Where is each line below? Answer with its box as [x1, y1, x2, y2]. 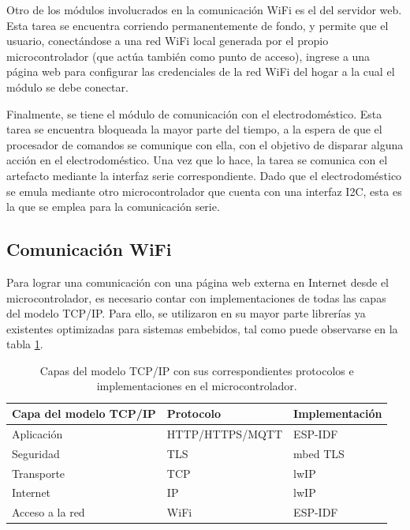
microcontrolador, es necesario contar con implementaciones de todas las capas [6, 289, 386, 306]
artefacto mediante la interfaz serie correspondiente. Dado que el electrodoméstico [6, 167, 402, 183]
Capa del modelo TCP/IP [12, 405, 156, 422]
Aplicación [12, 425, 63, 442]
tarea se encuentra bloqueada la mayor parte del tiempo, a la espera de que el [6, 121, 382, 137]
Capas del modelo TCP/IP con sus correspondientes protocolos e [39, 362, 354, 378]
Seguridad [12, 445, 60, 461]
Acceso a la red [12, 504, 85, 521]
